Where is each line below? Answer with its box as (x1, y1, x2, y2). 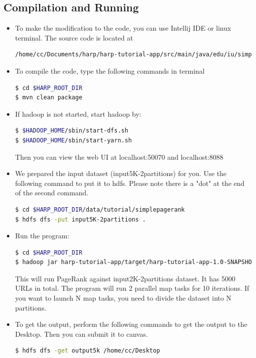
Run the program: (15, 230, 70, 241)
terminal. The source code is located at (15, 32, 133, 43)
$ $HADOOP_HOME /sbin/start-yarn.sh (15, 136, 132, 144)
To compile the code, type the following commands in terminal (15, 65, 205, 76)
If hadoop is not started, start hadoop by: (15, 108, 142, 119)
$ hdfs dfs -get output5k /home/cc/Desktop (15, 347, 160, 355)
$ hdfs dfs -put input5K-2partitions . (15, 216, 146, 223)
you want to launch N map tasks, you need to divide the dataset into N (15, 293, 231, 303)
